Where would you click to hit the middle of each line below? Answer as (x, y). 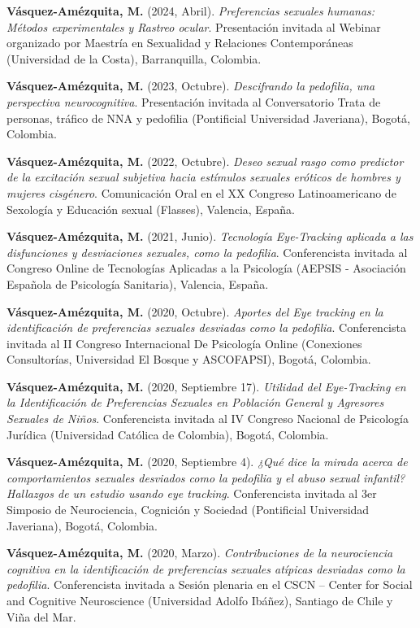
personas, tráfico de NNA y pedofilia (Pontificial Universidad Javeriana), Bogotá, (208, 118)
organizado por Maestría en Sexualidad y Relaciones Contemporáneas (180, 43)
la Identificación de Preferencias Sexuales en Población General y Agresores (195, 402)
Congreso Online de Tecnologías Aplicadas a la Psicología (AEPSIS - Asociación (206, 268)
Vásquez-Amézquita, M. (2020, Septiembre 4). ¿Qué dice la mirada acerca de (207, 462)
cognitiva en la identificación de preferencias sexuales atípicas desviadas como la (206, 568)
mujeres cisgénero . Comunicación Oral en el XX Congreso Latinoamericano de (201, 192)
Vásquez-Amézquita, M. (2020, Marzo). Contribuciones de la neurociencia (200, 553)
